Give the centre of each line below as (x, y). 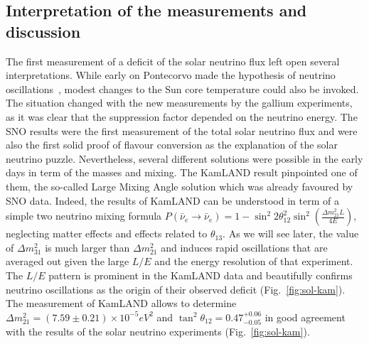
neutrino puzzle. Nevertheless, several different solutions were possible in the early (184, 158)
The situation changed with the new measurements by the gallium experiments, (179, 103)
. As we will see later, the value (291, 233)
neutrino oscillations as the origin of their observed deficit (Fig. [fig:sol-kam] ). (176, 289)
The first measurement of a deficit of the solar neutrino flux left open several (173, 61)
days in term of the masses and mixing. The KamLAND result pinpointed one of (182, 172)
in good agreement (305, 317)
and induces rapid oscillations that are (244, 247)
